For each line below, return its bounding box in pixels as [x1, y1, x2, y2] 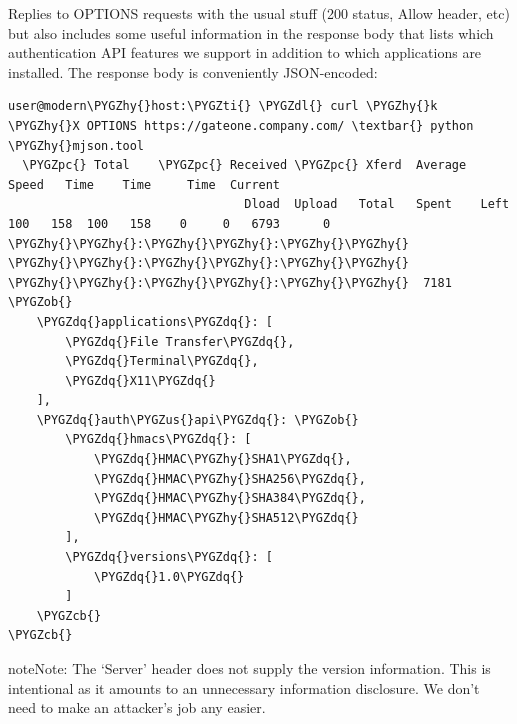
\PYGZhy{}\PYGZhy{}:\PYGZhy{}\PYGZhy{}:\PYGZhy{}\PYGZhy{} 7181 [8, 275, 452, 290]
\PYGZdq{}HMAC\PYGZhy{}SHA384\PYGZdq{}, [93, 491, 366, 506]
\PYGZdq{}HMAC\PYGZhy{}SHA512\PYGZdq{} [93, 510, 359, 525]
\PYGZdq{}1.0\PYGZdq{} [93, 569, 245, 584]
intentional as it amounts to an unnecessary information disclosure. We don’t [8, 677, 480, 698]
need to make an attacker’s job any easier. [8, 697, 266, 718]
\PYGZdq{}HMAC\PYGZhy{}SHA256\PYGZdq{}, [93, 471, 366, 486]
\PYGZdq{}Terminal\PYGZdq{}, [65, 354, 259, 369]
